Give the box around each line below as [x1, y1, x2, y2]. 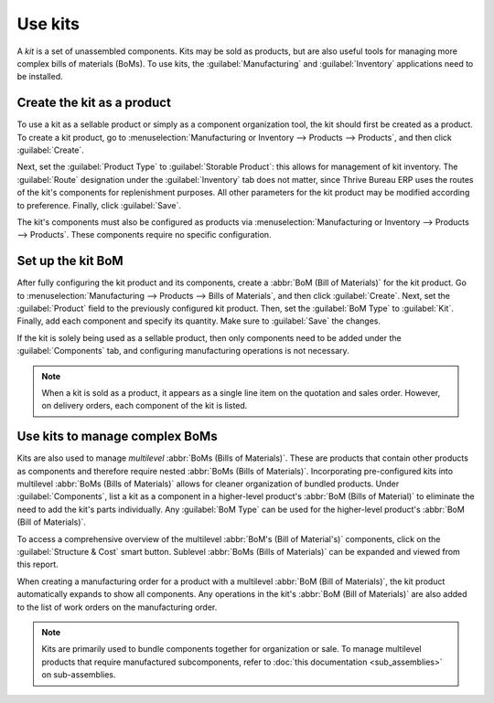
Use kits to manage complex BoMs [16, 429, 219, 444]
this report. [16, 559, 59, 570]
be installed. [16, 71, 63, 82]
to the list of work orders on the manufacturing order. [16, 602, 218, 612]
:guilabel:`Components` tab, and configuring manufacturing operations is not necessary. [16, 346, 349, 357]
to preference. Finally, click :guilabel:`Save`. [16, 199, 182, 210]
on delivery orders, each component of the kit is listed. [41, 400, 248, 411]
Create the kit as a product [16, 95, 171, 111]
